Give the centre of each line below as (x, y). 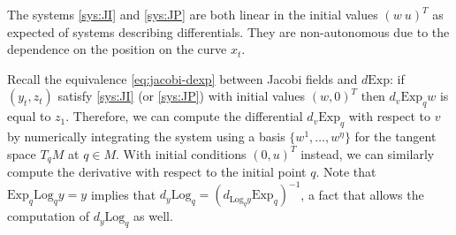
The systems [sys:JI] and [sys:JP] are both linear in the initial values (193, 14)
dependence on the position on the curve (117, 49)
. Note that (346, 172)
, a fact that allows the (362, 194)
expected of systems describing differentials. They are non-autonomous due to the (228, 31)
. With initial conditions (181, 153)
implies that (123, 194)
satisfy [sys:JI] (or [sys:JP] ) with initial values (182, 96)
